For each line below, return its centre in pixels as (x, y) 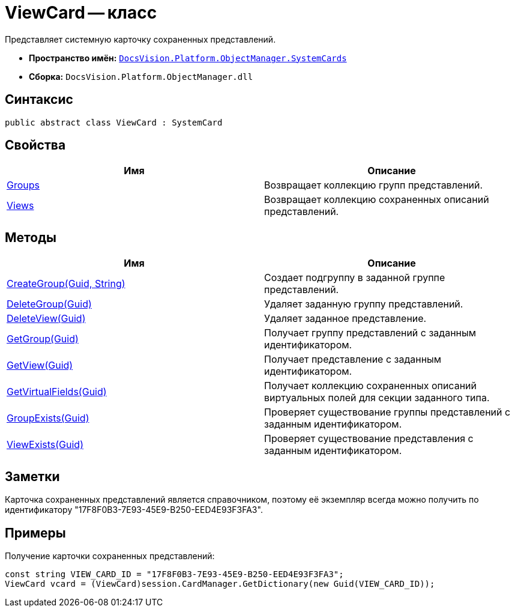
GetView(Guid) (40, 365)
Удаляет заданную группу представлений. (364, 304)
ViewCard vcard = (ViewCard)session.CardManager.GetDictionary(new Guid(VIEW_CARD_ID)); (220, 583)
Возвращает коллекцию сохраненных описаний (377, 200)
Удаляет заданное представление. (345, 319)
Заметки (32, 476)
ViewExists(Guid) (45, 445)
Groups (23, 185)
